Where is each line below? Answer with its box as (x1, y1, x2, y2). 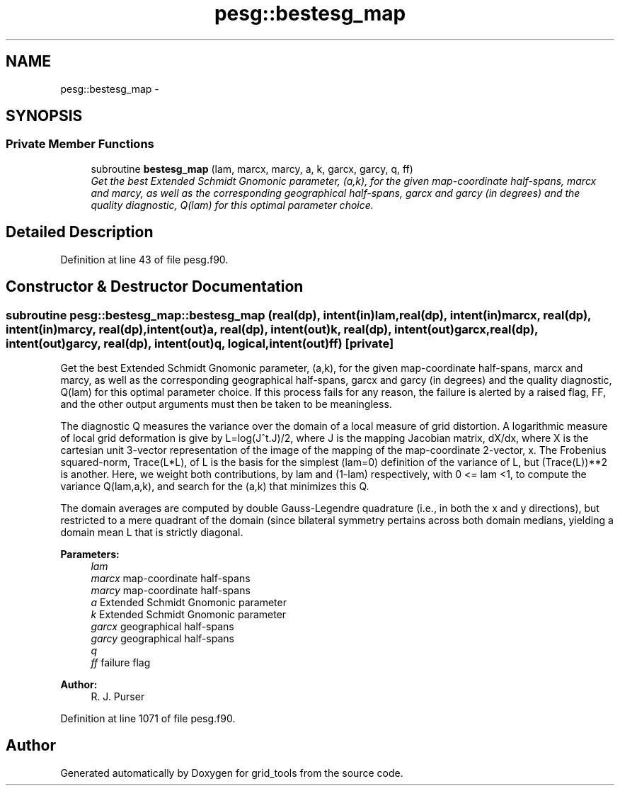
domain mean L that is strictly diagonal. (60, 525, 243, 538)
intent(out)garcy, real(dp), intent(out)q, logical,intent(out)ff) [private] (6, 336, 394, 351)
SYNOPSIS (6, 107, 83, 125)
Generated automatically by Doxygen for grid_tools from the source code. (60, 766, 403, 779)
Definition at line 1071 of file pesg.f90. (60, 712, 236, 724)
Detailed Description (6, 223, 154, 241)
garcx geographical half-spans (91, 620, 234, 632)
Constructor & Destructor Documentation (6, 278, 304, 296)
